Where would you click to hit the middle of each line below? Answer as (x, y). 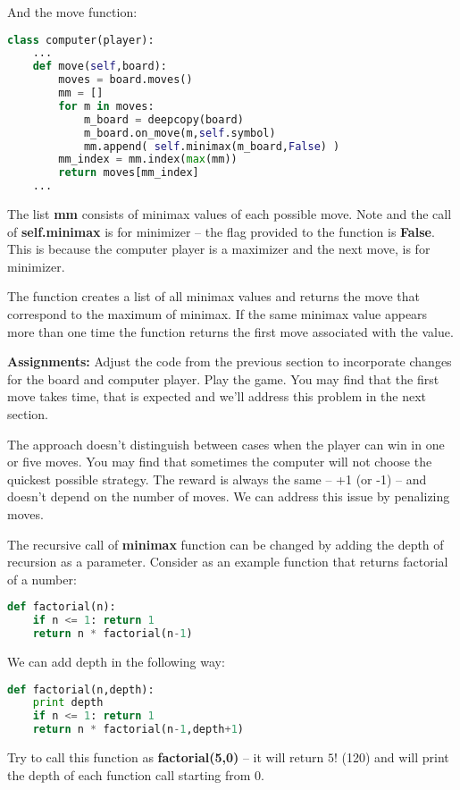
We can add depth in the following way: (116, 661)
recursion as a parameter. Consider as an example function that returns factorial (228, 562)
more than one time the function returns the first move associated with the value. (230, 331)
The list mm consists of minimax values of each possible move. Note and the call (230, 214)
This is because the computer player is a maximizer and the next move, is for (219, 249)
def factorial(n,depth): (81, 689)
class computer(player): (81, 40)
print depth (68, 703)
